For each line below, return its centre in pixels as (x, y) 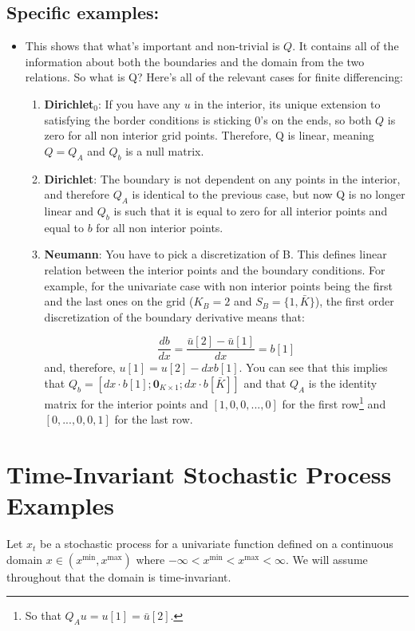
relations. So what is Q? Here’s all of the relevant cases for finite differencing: (214, 77)
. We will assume (326, 559)
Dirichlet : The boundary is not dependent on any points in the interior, (222, 178)
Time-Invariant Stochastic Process (199, 474)
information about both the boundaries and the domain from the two (195, 61)
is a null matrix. (165, 150)
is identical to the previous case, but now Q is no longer (269, 194)
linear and (69, 210)
